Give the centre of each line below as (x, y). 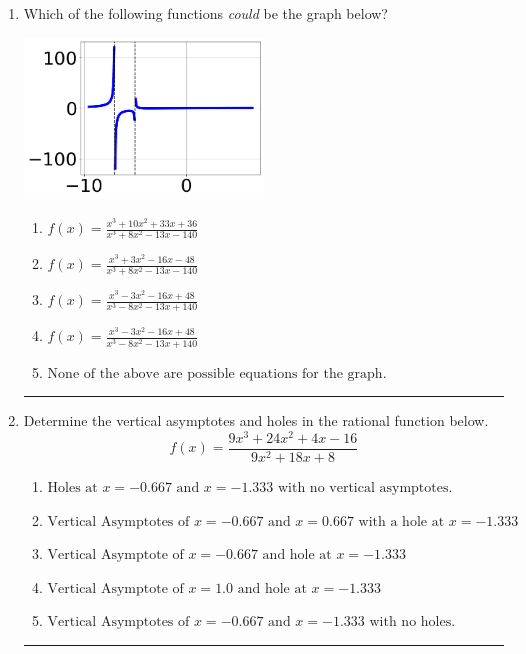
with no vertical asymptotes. (365, 487)
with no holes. (412, 622)
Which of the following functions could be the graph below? (205, 13)
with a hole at (401, 521)
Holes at (72, 487)
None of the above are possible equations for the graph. (217, 373)
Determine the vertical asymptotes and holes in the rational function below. (256, 420)
